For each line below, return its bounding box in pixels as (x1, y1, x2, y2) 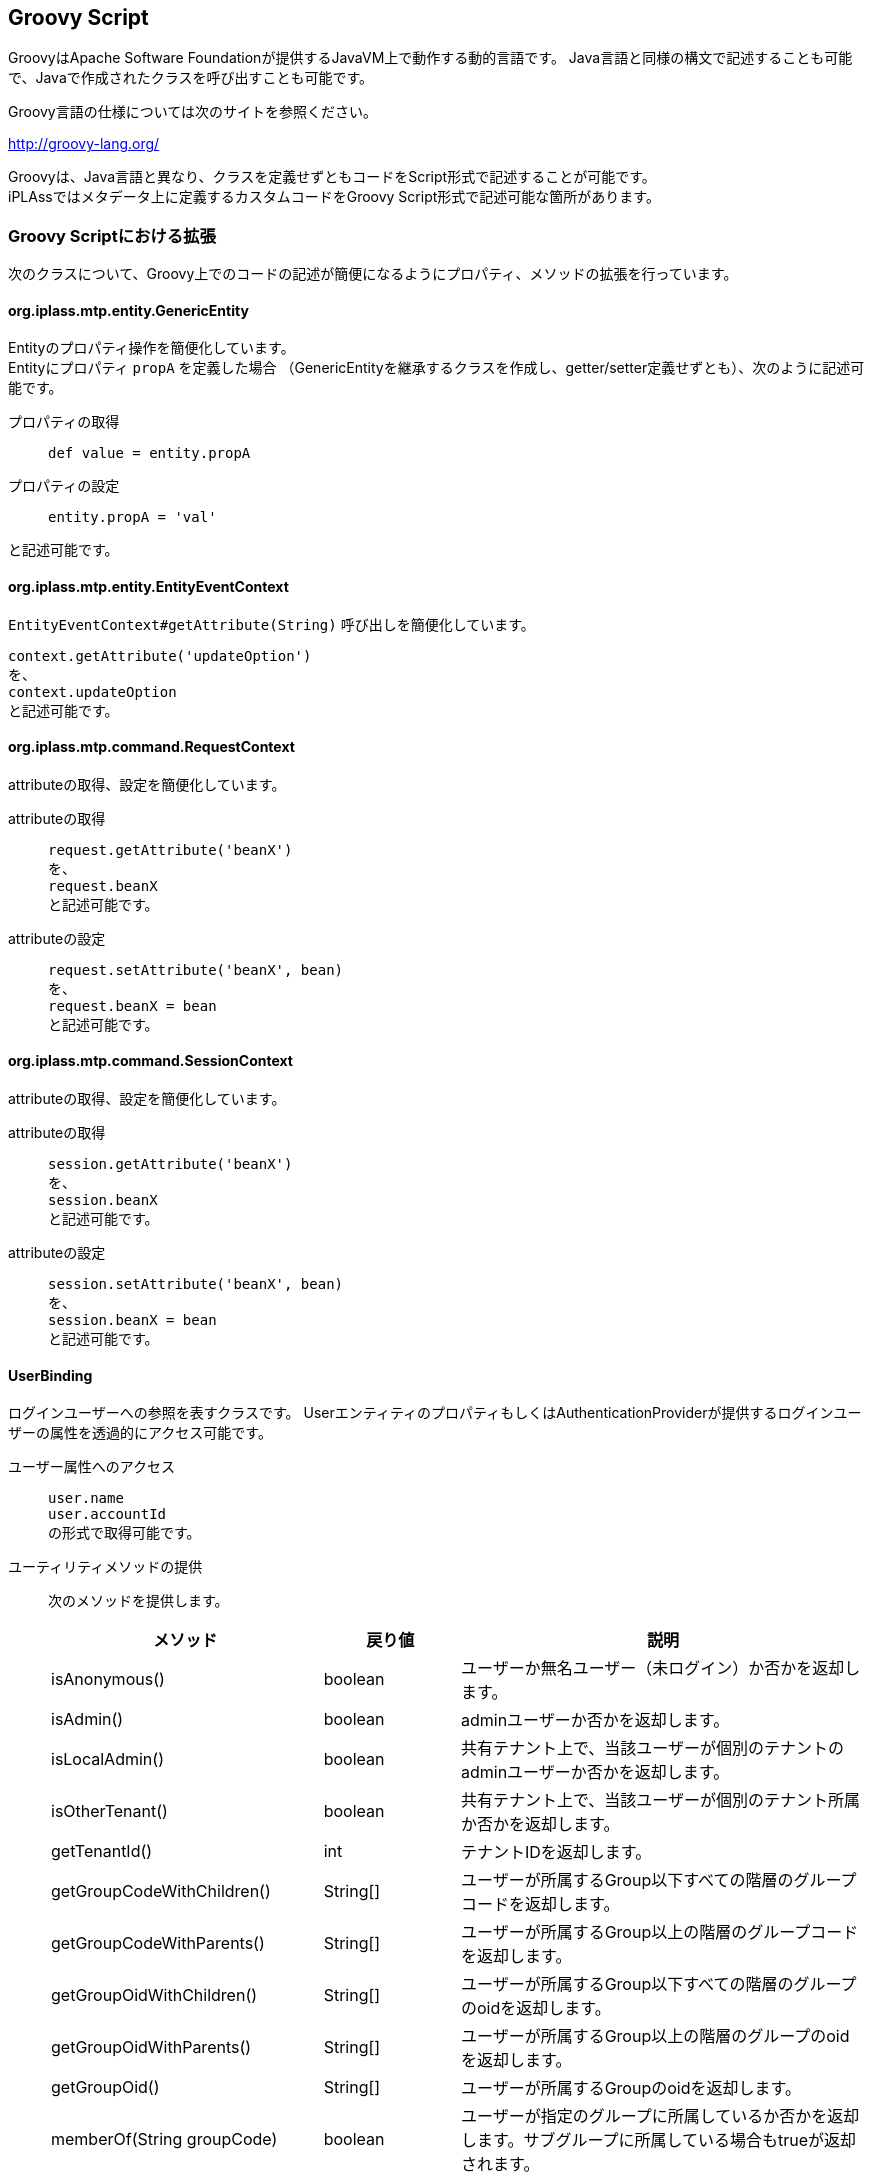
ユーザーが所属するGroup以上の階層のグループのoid (460, 2026, 850, 2047)
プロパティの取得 (8, 413, 120, 431)
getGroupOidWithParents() (51, 2037, 252, 2058)
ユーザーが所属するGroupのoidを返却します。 (460, 2078, 801, 2099)
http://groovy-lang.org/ (8, 135, 160, 153)
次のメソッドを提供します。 (48, 1592, 229, 1610)
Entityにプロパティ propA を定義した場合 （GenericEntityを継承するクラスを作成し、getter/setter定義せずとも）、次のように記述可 (8, 359, 865, 377)
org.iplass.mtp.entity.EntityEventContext (8, 578, 289, 595)
